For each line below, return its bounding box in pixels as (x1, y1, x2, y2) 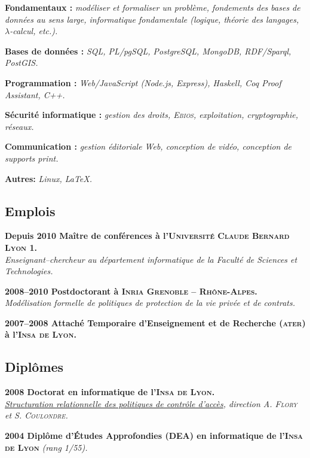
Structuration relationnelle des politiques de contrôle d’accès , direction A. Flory (5, 397, 297, 410)
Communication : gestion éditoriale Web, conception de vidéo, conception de (5, 140, 292, 153)
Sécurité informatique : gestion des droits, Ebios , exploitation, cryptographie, (5, 108, 298, 121)
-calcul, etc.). (10, 25, 58, 37)
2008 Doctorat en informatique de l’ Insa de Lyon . (5, 386, 215, 398)
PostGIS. (5, 56, 38, 69)
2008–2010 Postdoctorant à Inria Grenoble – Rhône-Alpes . (5, 284, 257, 297)
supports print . (5, 151, 59, 164)
